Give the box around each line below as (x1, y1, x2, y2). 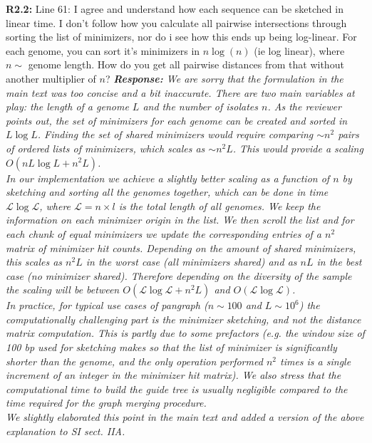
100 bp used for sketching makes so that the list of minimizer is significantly (6, 340, 337, 355)
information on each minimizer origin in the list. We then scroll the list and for (6, 212, 354, 227)
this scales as (6, 254, 63, 269)
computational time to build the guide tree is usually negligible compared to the (6, 381, 348, 396)
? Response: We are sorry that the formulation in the (105, 71, 343, 85)
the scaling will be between (6, 282, 120, 297)
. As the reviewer (267, 99, 341, 114)
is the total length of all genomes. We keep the (118, 198, 321, 213)
